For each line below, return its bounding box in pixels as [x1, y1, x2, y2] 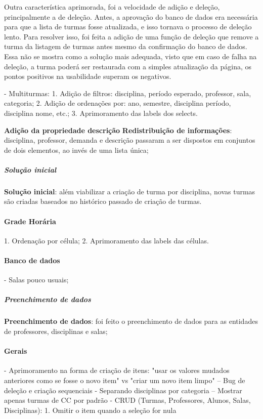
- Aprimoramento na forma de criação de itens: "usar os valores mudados [4, 365, 230, 375]
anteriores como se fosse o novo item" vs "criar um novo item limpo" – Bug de [4, 374, 245, 385]
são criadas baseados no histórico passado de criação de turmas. [4, 196, 202, 206]
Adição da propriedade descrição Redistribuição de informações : [4, 124, 232, 135]
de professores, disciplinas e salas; [4, 326, 108, 336]
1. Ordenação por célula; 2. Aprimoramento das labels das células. [4, 235, 209, 245]
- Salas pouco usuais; [4, 274, 69, 285]
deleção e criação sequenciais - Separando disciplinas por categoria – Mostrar [4, 385, 242, 395]
